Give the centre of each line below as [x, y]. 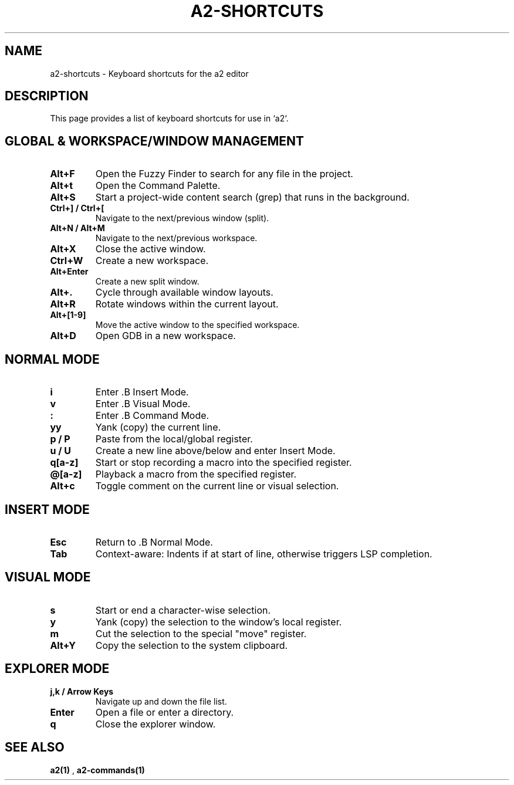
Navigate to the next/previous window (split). [182, 218]
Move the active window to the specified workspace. [197, 325]
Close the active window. [151, 249]
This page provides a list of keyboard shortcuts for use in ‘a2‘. [169, 119]
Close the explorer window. [155, 724]
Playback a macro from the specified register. [196, 474]
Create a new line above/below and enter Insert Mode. [215, 451]
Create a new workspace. [152, 261]
